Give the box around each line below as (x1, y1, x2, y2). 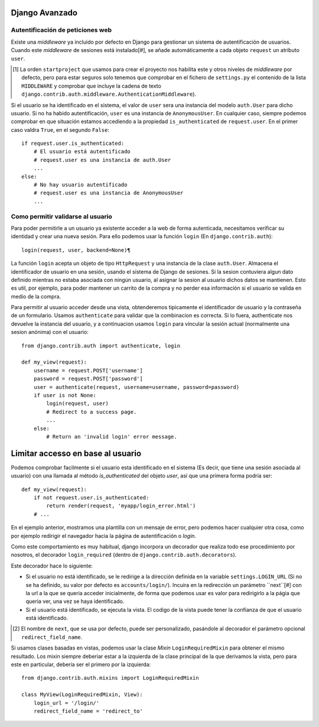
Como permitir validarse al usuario (11, 212, 112, 220)
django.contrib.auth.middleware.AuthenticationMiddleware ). (21, 90, 197, 98)
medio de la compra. (11, 293, 61, 300)
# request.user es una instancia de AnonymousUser (33, 190, 184, 196)
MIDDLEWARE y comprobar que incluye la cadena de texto (21, 82, 162, 89)
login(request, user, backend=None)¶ (21, 246, 131, 254)
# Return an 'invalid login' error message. (46, 433, 177, 440)
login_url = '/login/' (33, 699, 100, 706)
